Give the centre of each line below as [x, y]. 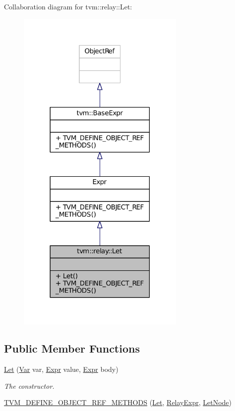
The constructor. [29, 385]
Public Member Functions [72, 348]
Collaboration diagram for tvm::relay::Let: [68, 6]
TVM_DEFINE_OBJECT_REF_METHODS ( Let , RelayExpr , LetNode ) [118, 402]
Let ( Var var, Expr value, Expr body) [61, 369]
